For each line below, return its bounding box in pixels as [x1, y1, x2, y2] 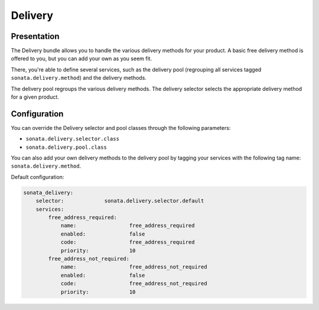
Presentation [11, 31, 60, 41]
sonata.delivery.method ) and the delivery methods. [11, 74, 147, 81]
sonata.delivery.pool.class [25, 143, 108, 151]
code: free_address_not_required [60, 280, 207, 287]
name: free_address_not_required [60, 263, 207, 270]
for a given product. [11, 93, 59, 100]
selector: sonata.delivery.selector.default [35, 198, 204, 204]
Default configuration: [11, 173, 64, 180]
